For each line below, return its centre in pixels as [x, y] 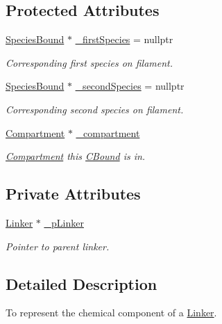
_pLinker [64, 222]
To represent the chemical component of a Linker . [111, 313]
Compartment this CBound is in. [76, 156]
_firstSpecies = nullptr [124, 39]
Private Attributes [73, 194]
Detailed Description [82, 283]
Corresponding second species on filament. [95, 109]
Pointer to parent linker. [58, 246]
